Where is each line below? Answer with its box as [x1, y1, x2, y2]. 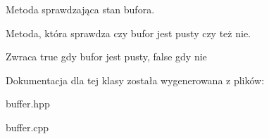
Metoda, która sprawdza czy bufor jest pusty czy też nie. [6, 25, 251, 40]
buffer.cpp [6, 119, 49, 134]
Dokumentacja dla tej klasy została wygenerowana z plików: [6, 72, 265, 87]
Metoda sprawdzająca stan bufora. [6, 2, 155, 16]
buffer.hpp [6, 96, 50, 111]
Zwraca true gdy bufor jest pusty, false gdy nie [6, 49, 207, 64]
